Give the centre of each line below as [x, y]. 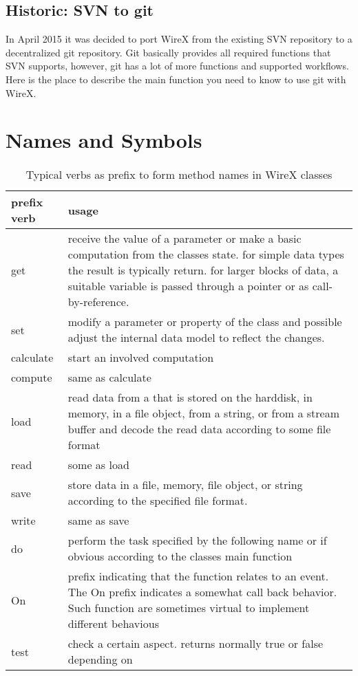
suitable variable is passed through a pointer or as [188, 286]
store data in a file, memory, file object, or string [185, 485]
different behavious [113, 624]
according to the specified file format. [158, 501]
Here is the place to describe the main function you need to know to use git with [176, 79]
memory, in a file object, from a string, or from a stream [204, 413]
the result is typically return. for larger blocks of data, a [203, 270]
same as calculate [109, 378]
